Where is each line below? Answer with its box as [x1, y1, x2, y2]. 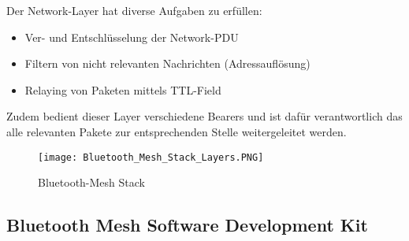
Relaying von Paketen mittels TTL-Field [24, 81, 221, 98]
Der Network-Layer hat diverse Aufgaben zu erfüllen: [6, 2, 262, 18]
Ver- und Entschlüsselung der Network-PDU [24, 28, 239, 45]
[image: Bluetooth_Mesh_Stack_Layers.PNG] [38, 151, 264, 163]
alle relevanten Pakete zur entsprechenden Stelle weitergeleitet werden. [6, 123, 347, 139]
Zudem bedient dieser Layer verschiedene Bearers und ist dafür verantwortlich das [6, 108, 403, 124]
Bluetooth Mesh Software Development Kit [6, 213, 368, 237]
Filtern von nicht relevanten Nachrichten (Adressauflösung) [24, 55, 310, 72]
